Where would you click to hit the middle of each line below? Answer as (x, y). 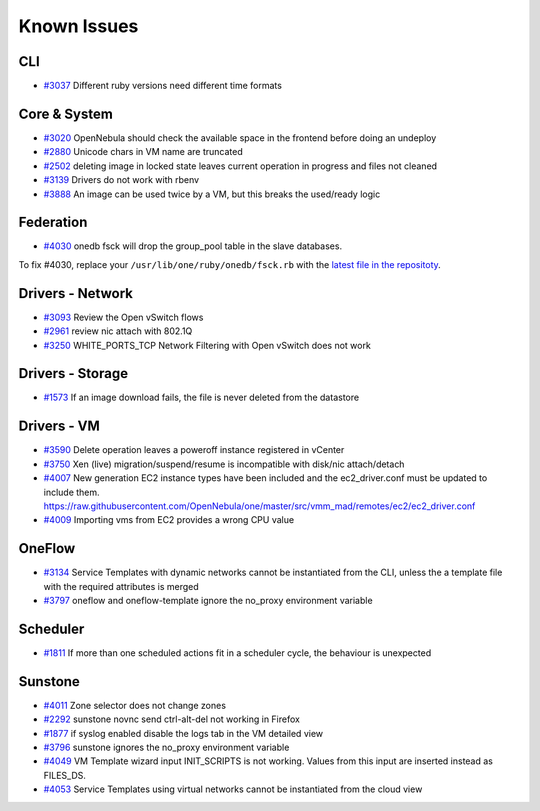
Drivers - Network (76, 293)
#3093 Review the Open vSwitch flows (123, 317)
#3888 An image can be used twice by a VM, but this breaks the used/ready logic (212, 194)
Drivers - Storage (73, 373)
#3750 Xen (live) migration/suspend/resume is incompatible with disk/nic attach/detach (224, 464)
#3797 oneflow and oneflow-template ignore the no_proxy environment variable (208, 600)
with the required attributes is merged (121, 586)
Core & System (66, 113)
